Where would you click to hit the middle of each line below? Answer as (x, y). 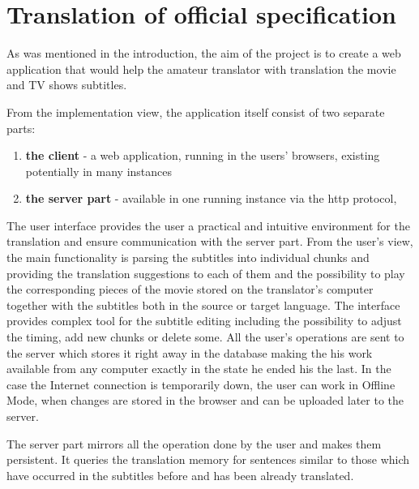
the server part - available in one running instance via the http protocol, (211, 198)
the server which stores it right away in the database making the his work (190, 352)
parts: (21, 128)
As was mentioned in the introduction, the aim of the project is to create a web (204, 53)
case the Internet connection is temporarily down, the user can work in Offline (201, 384)
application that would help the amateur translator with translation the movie (201, 69)
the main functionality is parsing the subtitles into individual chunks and (188, 257)
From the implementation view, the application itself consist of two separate (196, 112)
